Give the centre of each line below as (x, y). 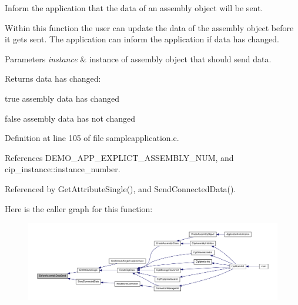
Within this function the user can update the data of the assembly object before (149, 27)
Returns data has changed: (53, 78)
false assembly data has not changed (70, 118)
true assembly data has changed (62, 98)
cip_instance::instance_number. (63, 169)
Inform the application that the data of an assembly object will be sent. (134, 8)
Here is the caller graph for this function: (79, 208)
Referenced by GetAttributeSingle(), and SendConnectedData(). (120, 188)
